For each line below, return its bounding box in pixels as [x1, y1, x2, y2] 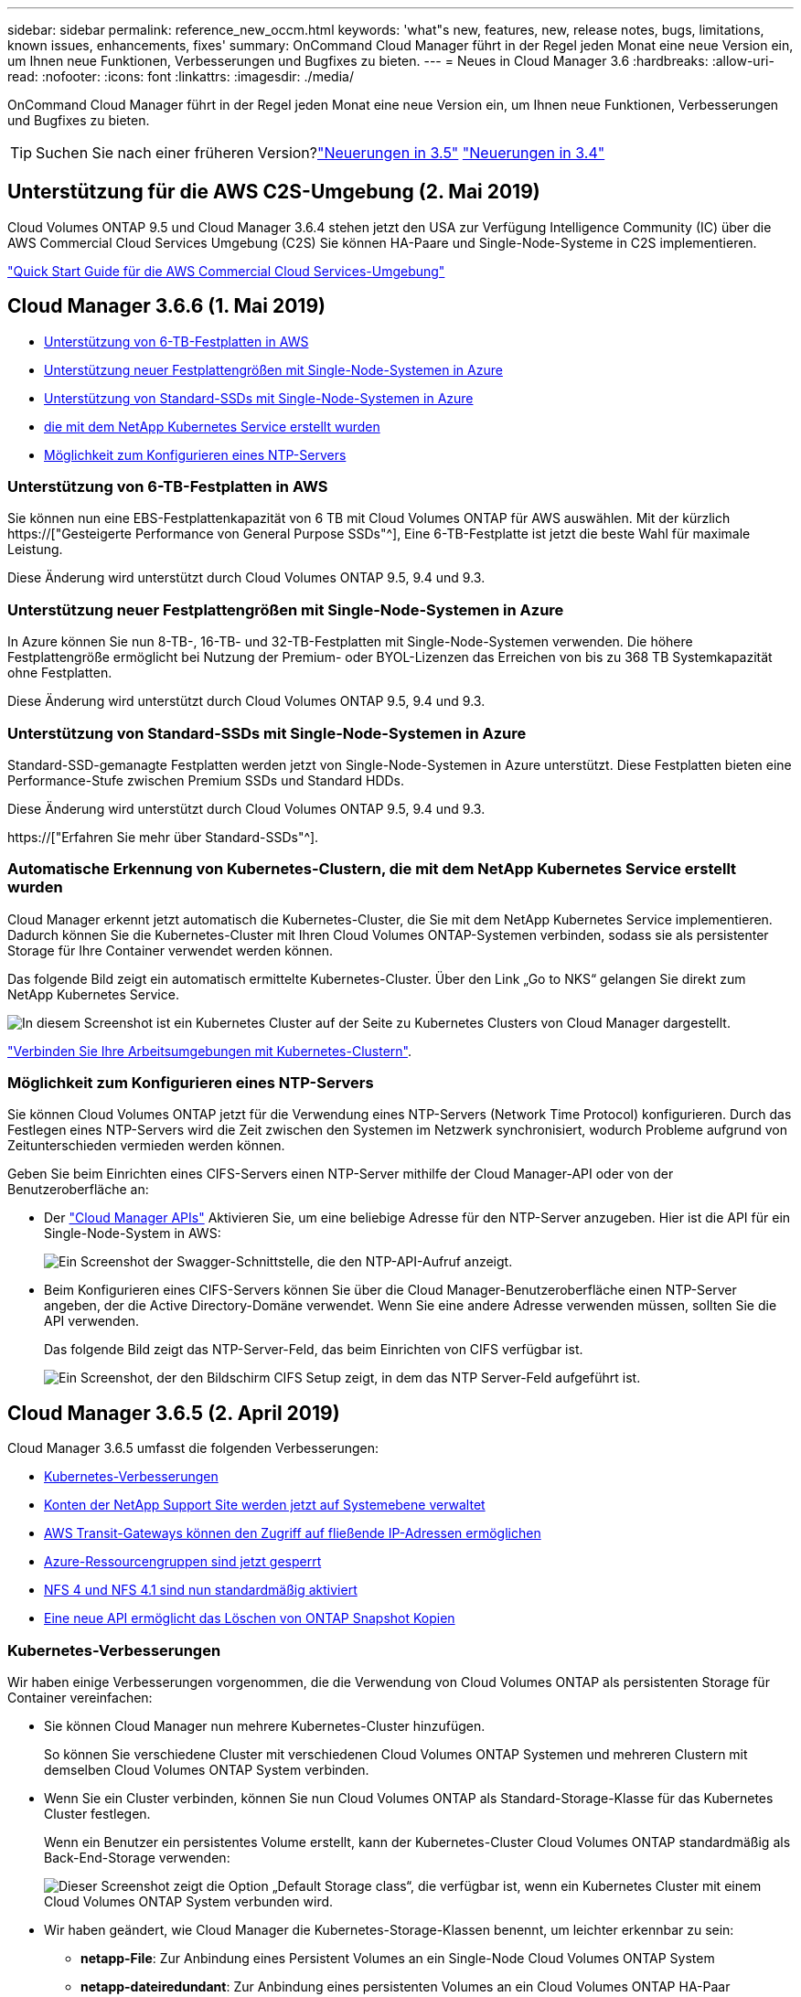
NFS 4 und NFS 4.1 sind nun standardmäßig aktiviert [44, 1582, 358, 1598]
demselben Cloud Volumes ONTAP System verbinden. [44, 1762, 369, 1778]
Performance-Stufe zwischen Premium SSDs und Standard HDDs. [7, 772, 405, 788]
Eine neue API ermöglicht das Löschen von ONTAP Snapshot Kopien [44, 1610, 455, 1627]
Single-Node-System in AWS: [44, 1225, 221, 1242]
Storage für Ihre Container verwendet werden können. [7, 942, 334, 958]
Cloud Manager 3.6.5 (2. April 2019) [7, 1401, 340, 1425]
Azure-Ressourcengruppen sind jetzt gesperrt [44, 1554, 322, 1570]
